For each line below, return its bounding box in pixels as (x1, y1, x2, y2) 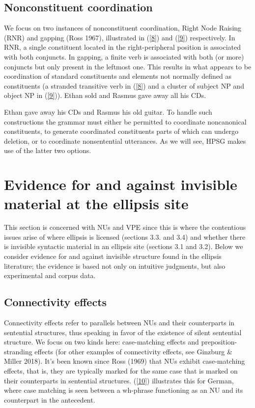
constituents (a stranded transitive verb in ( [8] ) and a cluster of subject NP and (4, 80, 244, 91)
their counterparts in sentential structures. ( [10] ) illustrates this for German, (4, 375, 234, 385)
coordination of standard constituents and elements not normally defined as (4, 71, 231, 81)
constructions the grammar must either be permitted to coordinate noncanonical (4, 116, 247, 126)
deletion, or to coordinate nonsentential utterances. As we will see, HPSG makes (4, 135, 246, 146)
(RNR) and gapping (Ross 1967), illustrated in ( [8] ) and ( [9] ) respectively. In (4, 32, 235, 42)
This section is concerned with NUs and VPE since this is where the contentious (4, 222, 246, 232)
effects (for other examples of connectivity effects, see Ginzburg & (34, 346, 232, 356)
